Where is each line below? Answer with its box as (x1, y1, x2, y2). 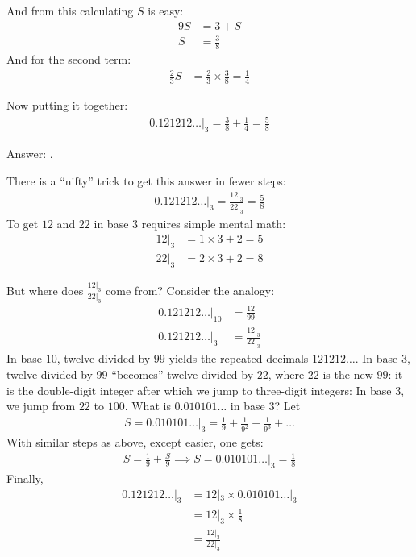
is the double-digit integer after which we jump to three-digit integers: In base (6, 381, 392, 398)
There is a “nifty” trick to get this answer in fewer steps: (6, 172, 286, 189)
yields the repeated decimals (168, 350, 309, 367)
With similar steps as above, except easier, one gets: (6, 434, 264, 451)
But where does (6, 282, 84, 299)
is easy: (148, 2, 184, 19)
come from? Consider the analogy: (106, 282, 275, 299)
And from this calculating (6, 2, 134, 19)
